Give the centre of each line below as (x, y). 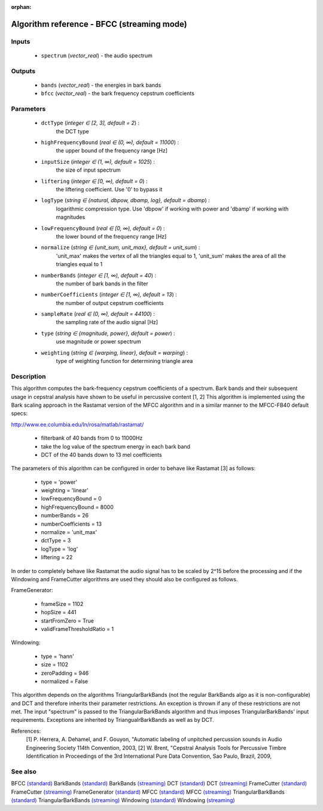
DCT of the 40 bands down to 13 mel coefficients (101, 455)
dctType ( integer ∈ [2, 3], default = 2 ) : (90, 123)
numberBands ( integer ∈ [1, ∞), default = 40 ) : (99, 275)
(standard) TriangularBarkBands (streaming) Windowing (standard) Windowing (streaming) (123, 800)
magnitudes (71, 217)
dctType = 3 (56, 541)
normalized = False (65, 681)
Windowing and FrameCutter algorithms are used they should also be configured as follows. (124, 579)
